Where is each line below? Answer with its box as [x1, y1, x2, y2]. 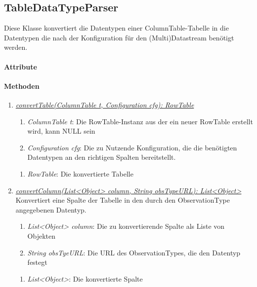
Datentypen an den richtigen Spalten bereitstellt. [27, 152, 176, 162]
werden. [4, 42, 28, 52]
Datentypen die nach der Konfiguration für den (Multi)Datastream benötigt [4, 32, 234, 42]
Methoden [4, 80, 40, 91]
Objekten [27, 230, 55, 241]
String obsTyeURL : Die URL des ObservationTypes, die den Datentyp [27, 247, 241, 257]
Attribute [4, 61, 37, 72]
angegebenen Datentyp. [15, 204, 86, 215]
